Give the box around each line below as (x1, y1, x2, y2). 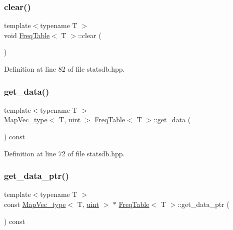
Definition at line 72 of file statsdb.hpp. (4, 148, 125, 158)
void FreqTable (4, 30, 50, 40)
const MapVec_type (4, 199, 66, 209)
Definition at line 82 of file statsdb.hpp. (4, 64, 125, 74)
